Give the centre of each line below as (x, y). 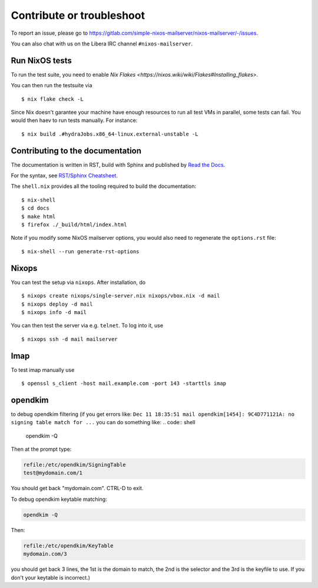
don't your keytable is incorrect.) (51, 577)
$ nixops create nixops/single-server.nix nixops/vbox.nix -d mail (121, 296)
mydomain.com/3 (45, 554)
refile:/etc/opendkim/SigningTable (74, 465)
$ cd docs (35, 208)
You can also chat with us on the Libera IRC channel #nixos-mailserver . (102, 44)
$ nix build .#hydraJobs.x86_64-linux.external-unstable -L (110, 134)
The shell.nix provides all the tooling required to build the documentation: (104, 186)
